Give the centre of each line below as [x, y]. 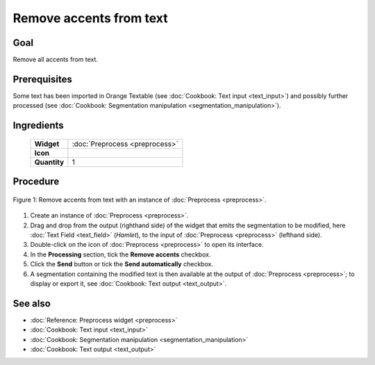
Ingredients [38, 125]
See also [32, 303]
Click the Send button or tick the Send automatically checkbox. [122, 264]
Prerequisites [42, 79]
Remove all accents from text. [56, 60]
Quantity [49, 162]
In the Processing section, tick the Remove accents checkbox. [120, 254]
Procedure [36, 182]
